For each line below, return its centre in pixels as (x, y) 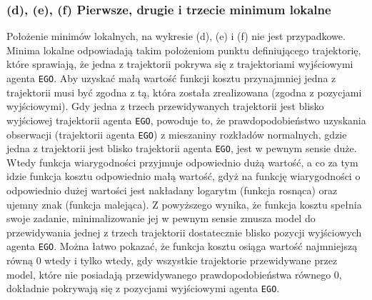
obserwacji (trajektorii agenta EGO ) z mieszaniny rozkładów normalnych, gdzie (177, 134)
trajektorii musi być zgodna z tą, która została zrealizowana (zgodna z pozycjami (184, 92)
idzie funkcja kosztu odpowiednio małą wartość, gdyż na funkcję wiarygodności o (184, 176)
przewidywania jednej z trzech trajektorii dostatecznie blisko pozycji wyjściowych (184, 232)
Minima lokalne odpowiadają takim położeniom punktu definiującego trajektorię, (184, 50)
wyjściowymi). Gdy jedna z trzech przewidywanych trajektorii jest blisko (165, 106)
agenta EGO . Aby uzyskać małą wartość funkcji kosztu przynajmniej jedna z (171, 78)
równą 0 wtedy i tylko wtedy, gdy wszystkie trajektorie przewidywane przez (172, 260)
